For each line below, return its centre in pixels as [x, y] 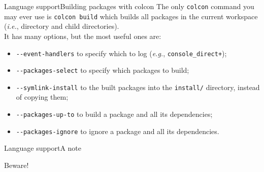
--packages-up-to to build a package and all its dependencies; [114, 114]
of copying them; [42, 97]
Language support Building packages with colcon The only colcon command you [129, 6]
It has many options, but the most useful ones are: [83, 36]
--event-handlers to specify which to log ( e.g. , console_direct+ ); [121, 53]
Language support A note [43, 148]
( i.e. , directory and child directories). [62, 26]
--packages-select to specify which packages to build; [103, 70]
